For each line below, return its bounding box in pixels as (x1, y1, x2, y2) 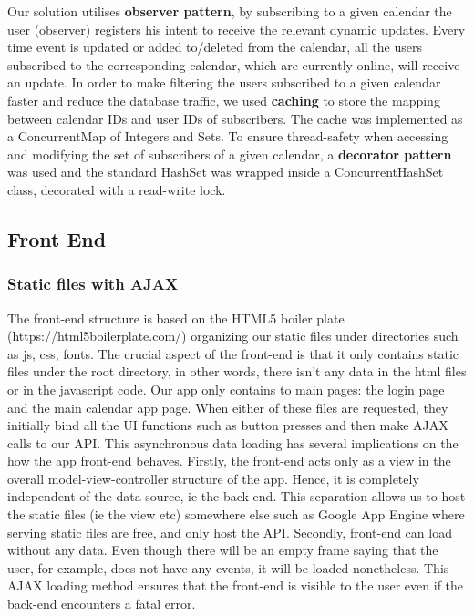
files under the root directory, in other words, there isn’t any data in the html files (7, 362, 467, 381)
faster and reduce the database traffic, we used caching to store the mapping (7, 90, 440, 109)
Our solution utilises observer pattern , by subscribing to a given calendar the (7, 2, 452, 20)
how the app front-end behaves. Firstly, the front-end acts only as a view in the (7, 451, 451, 470)
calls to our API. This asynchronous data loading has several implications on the (7, 433, 459, 452)
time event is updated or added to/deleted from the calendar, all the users (7, 37, 422, 56)
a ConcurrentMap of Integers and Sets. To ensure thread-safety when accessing (7, 127, 448, 146)
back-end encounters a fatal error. (7, 594, 196, 613)
